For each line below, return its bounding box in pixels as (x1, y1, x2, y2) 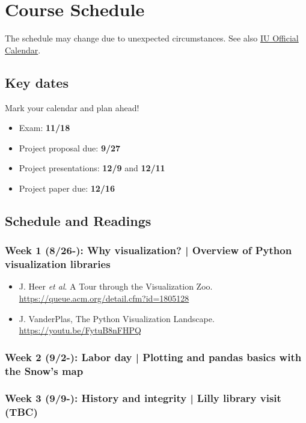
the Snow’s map (5, 363, 84, 378)
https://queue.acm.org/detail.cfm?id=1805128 (19, 292, 189, 304)
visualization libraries (5, 257, 111, 272)
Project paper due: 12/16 (19, 181, 115, 194)
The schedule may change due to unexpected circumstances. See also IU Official (5, 32, 299, 44)
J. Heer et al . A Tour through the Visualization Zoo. (19, 280, 213, 293)
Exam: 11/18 (19, 121, 70, 134)
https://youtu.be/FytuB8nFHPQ (19, 324, 141, 336)
